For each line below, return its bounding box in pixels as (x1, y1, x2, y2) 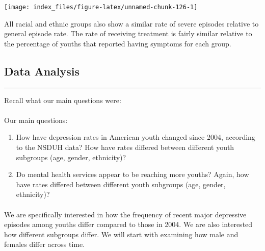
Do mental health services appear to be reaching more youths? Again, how (16, 169, 249, 180)
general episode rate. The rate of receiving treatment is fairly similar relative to (4, 28, 252, 39)
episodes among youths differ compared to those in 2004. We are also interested (4, 219, 253, 230)
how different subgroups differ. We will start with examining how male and (4, 229, 238, 239)
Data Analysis (4, 63, 80, 79)
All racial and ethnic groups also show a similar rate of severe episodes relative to (4, 18, 259, 29)
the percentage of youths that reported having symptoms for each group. (4, 38, 231, 48)
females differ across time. (4, 239, 85, 249)
